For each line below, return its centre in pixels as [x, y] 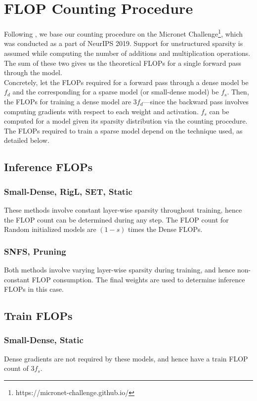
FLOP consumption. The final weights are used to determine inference [138, 279]
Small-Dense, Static [44, 340]
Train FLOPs [38, 316]
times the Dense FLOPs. [165, 229]
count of [16, 368]
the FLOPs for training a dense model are [68, 101]
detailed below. [27, 140]
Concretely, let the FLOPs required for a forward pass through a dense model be [126, 82]
